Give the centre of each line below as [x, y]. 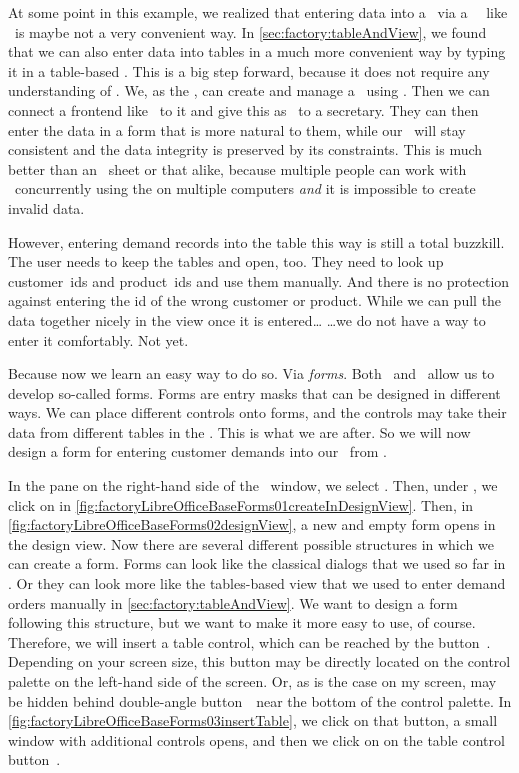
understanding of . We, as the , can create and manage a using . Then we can [249, 90]
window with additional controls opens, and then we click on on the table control [256, 739]
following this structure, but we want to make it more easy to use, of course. [242, 622]
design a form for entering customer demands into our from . [197, 451]
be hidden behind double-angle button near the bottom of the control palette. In [260, 700]
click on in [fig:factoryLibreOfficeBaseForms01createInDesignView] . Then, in [241, 504]
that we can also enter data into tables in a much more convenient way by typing [257, 51]
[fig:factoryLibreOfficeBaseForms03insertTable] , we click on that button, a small [253, 720]
